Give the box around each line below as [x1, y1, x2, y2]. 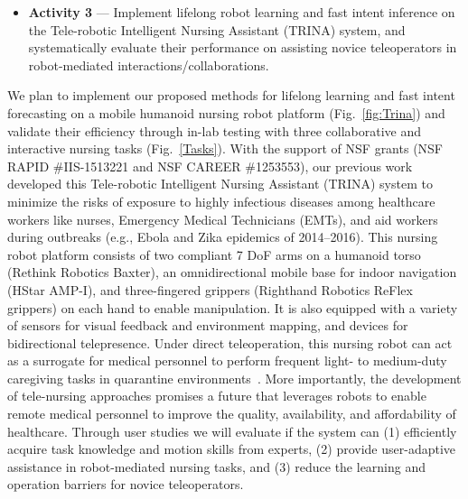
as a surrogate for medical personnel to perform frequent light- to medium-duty [7, 351, 447, 370]
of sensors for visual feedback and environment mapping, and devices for [7, 316, 408, 335]
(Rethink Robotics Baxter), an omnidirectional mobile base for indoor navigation [7, 263, 457, 282]
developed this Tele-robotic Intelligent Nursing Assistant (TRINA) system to [7, 174, 433, 193]
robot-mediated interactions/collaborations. [28, 55, 269, 74]
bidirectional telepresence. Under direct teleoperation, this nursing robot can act [7, 333, 453, 352]
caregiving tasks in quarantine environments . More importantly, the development [7, 368, 462, 387]
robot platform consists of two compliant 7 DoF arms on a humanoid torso [7, 245, 421, 263]
